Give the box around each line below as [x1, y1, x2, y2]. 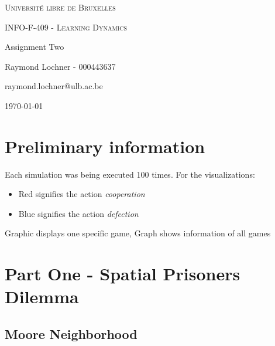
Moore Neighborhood [5, 325, 137, 343]
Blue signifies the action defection [18, 207, 139, 219]
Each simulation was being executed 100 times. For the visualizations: [5, 168, 255, 180]
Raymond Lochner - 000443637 [5, 60, 116, 72]
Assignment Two [5, 40, 64, 53]
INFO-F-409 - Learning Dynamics [5, 21, 127, 33]
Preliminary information [5, 134, 205, 158]
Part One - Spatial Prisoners [5, 262, 240, 286]
